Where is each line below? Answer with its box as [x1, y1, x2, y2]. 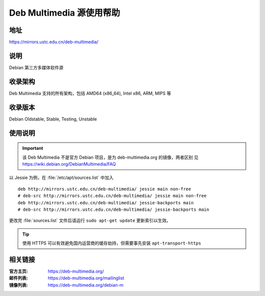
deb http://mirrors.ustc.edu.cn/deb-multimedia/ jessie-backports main [18, 200, 194, 205]
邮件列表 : [9, 275, 28, 281]
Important [22, 145, 44, 151]
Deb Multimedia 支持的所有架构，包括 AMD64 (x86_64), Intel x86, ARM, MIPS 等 [9, 90, 171, 96]
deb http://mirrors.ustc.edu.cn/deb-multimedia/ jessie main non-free [18, 186, 191, 192]
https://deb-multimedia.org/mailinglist [48, 275, 125, 281]
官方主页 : [9, 269, 28, 274]
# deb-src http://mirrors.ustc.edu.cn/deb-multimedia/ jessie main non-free [18, 193, 207, 198]
